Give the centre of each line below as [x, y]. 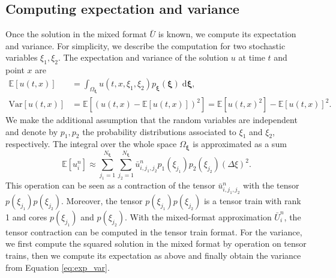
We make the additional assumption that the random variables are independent [151, 120]
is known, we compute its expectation [227, 34]
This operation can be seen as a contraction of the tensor [110, 185]
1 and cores [26, 216]
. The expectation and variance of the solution [143, 57]
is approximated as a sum [240, 144]
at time [252, 57]
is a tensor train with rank [252, 200]
